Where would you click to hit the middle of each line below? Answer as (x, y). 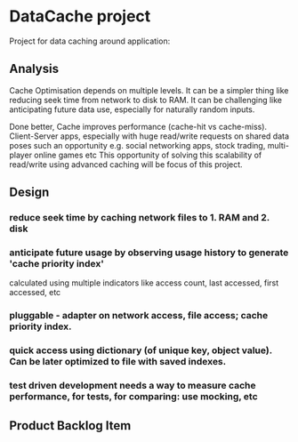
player (21, 155)
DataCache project (80, 16)
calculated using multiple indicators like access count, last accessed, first (144, 283)
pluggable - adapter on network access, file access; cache (139, 316)
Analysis (34, 69)
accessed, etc (35, 293)
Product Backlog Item (70, 426)
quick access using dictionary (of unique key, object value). (141, 350)
